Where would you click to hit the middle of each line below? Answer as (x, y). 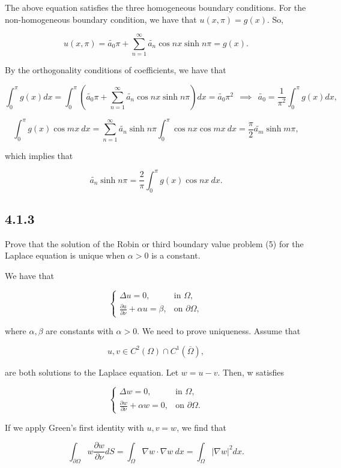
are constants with (80, 331)
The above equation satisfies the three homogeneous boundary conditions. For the (155, 7)
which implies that (39, 155)
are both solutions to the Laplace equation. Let (92, 372)
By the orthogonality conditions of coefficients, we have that (116, 70)
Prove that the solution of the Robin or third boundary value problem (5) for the (154, 243)
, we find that (201, 427)
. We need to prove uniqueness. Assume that (219, 331)
